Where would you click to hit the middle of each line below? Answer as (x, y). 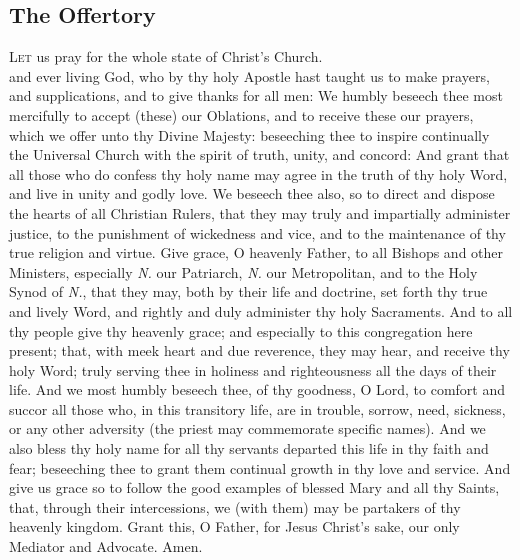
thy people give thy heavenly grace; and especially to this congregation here (241, 330)
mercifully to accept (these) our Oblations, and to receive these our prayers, (241, 114)
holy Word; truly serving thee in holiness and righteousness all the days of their (253, 369)
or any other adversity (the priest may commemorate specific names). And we (247, 428)
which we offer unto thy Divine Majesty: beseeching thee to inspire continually (249, 134)
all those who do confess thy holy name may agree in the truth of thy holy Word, (258, 173)
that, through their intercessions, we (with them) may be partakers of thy (235, 506)
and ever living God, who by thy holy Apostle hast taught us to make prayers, (249, 75)
